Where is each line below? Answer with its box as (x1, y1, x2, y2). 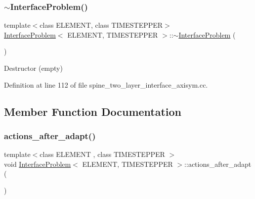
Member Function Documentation (4, 103, 182, 119)
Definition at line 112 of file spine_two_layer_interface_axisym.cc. (4, 79, 208, 90)
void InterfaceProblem (4, 158, 71, 169)
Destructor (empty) (4, 63, 63, 73)
